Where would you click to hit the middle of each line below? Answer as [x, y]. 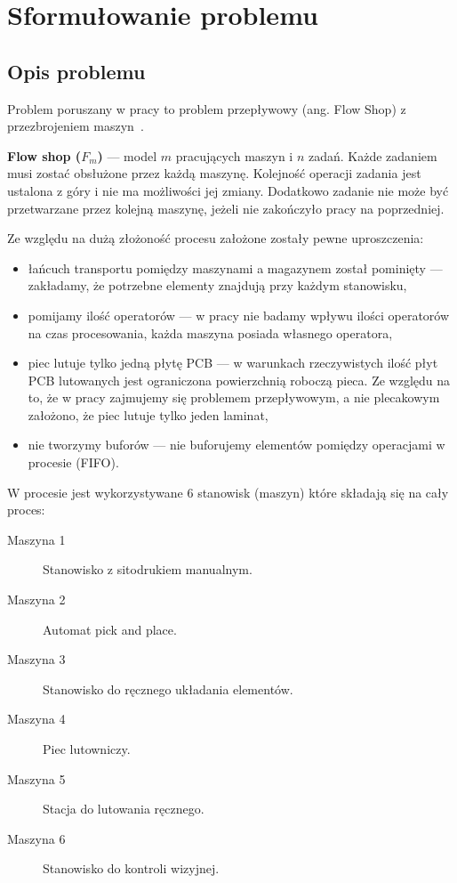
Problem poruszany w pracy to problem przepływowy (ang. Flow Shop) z [207, 108]
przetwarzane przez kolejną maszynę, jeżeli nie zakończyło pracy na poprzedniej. [226, 208]
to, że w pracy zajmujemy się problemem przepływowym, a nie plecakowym [234, 397]
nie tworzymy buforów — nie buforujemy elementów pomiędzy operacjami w [237, 445]
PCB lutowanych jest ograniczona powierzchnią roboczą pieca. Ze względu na [239, 380]
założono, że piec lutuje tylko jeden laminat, [148, 414]
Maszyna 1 [36, 539]
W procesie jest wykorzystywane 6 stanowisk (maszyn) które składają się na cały [228, 492]
